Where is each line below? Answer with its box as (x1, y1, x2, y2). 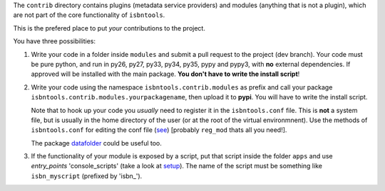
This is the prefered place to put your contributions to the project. (13, 23, 206, 32)
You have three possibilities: (13, 37, 96, 45)
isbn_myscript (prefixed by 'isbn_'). (31, 171, 143, 180)
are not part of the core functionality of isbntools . (13, 11, 165, 19)
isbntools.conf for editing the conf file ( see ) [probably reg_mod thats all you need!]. (31, 126, 287, 134)
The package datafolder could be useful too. (31, 138, 162, 147)
